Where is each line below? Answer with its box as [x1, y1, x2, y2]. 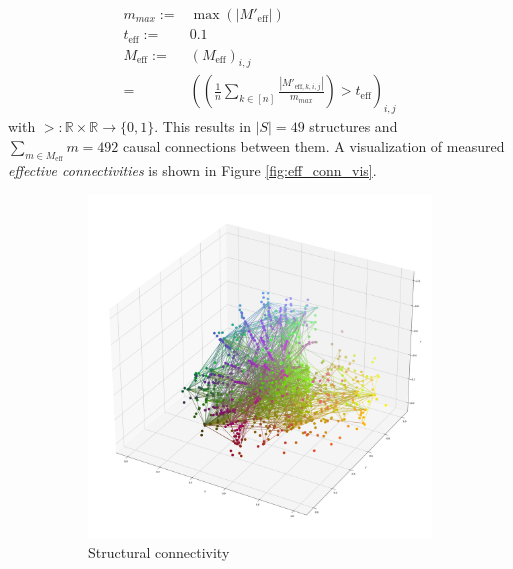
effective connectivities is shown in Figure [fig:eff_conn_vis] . [8, 159, 377, 180]
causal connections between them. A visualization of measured [123, 135, 505, 156]
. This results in [154, 116, 251, 137]
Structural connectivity [88, 542, 230, 563]
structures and [309, 116, 398, 137]
